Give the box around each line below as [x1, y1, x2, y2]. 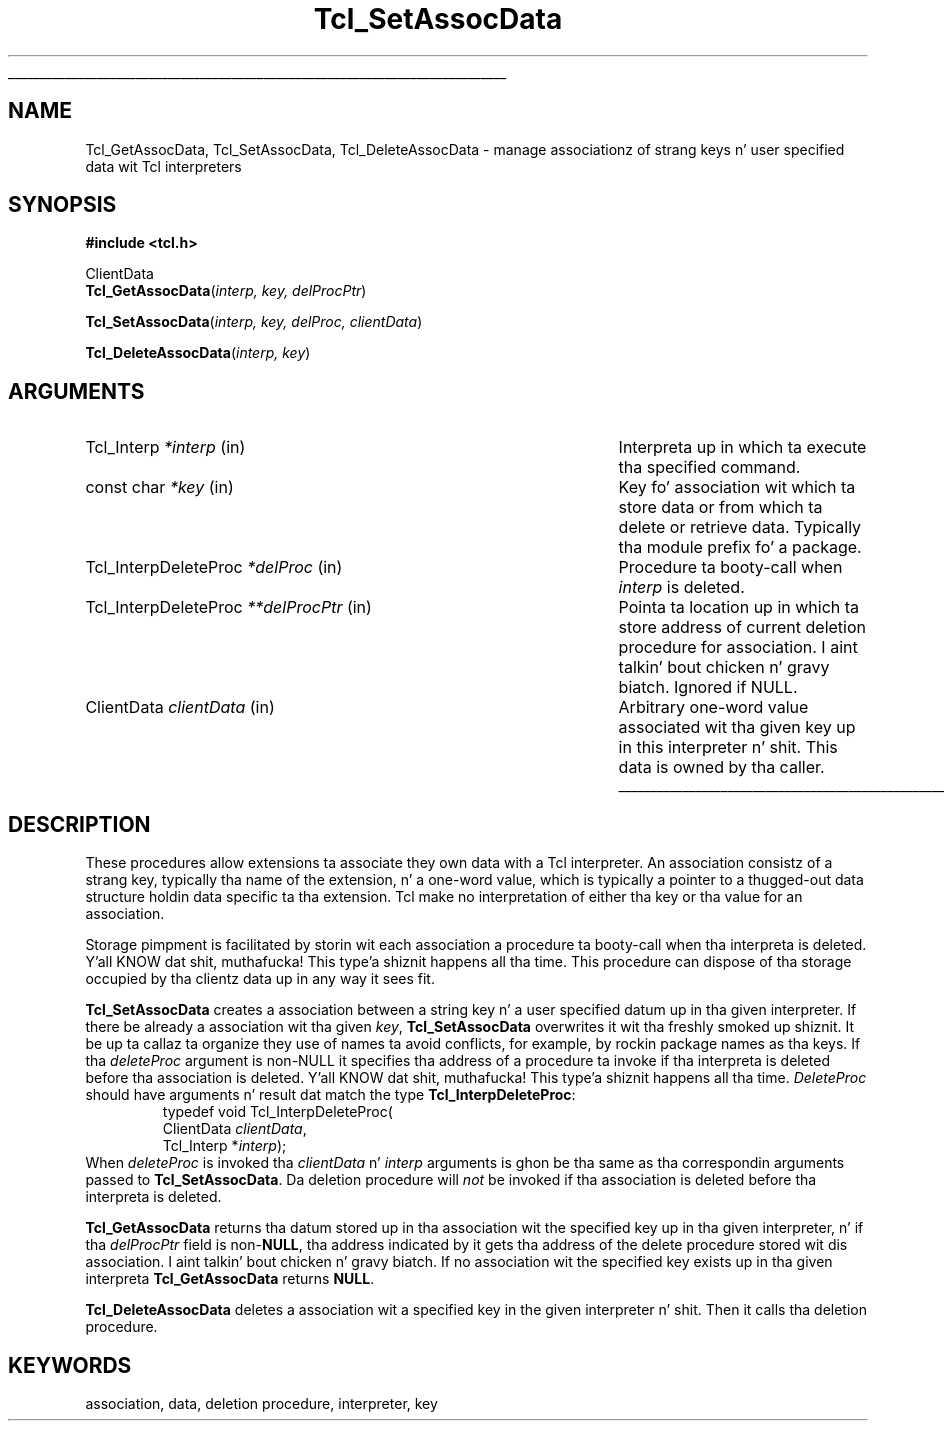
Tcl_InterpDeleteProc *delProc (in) [85, 557, 343, 578]
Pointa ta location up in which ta [618, 597, 860, 618]
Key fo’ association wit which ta [618, 477, 856, 498]
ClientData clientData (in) [85, 697, 275, 718]
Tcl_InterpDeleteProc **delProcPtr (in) [85, 597, 372, 618]
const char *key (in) [85, 477, 234, 498]
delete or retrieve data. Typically [618, 517, 862, 538]
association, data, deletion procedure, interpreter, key [85, 1394, 438, 1412]
